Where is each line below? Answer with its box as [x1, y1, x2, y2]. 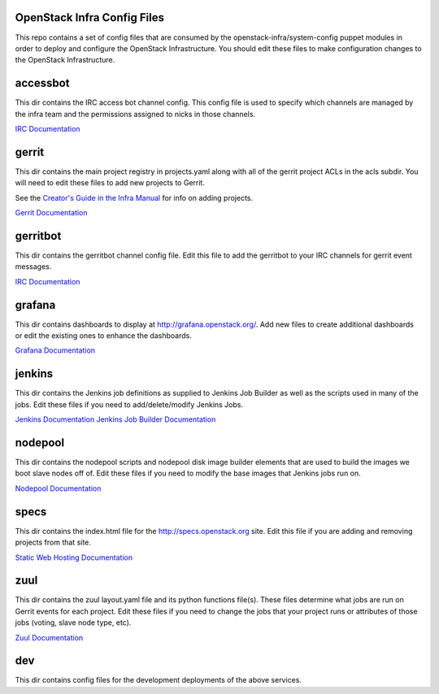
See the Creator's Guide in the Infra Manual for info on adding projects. [15, 193, 254, 202]
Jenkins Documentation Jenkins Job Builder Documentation [15, 414, 216, 424]
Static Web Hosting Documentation [15, 553, 133, 562]
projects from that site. [15, 537, 91, 548]
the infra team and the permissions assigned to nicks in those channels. [15, 109, 256, 119]
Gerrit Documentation [15, 208, 89, 218]
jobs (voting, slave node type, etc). [15, 618, 132, 627]
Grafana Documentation [15, 345, 96, 355]
